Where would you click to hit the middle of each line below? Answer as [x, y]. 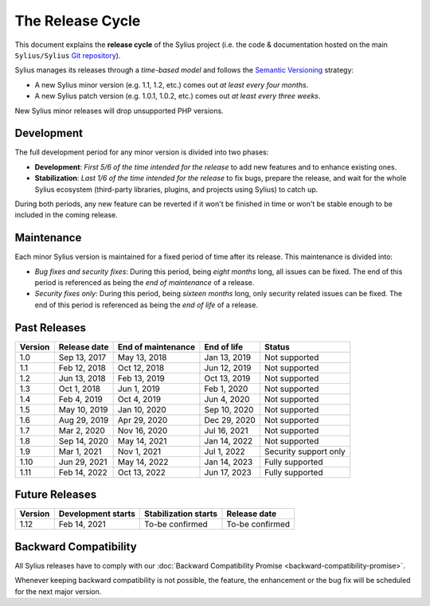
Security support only [305, 452]
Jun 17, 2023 [228, 472]
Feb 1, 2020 [226, 389]
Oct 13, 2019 [227, 378]
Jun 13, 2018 [82, 378]
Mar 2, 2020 [82, 430]
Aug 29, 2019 [84, 420]
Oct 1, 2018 [80, 389]
